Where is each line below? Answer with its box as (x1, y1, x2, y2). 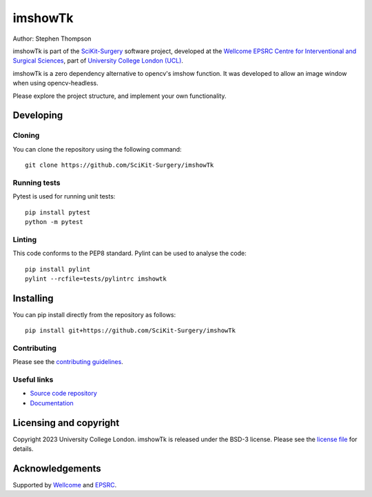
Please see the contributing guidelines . (12, 358, 123, 366)
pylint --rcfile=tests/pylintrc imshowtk (25, 274, 167, 283)
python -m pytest (25, 218, 83, 225)
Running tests (12, 178, 61, 187)
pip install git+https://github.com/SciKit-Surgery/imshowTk (25, 327, 236, 334)
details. (12, 445, 34, 453)
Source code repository (30, 389, 97, 398)
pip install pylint (25, 265, 91, 273)
